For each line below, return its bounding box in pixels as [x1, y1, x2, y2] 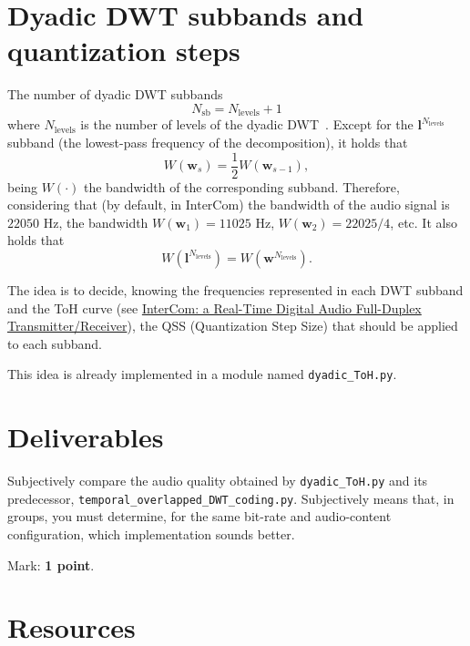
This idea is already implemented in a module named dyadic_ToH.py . [7, 364, 397, 384]
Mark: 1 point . [7, 555, 95, 574]
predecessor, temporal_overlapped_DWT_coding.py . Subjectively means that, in [7, 488, 455, 508]
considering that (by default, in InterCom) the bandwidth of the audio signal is [7, 195, 450, 214]
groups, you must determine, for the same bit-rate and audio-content [7, 507, 392, 526]
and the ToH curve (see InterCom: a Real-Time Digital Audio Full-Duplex [7, 298, 422, 317]
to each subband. [7, 333, 102, 353]
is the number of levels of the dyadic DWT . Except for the [80, 115, 414, 134]
